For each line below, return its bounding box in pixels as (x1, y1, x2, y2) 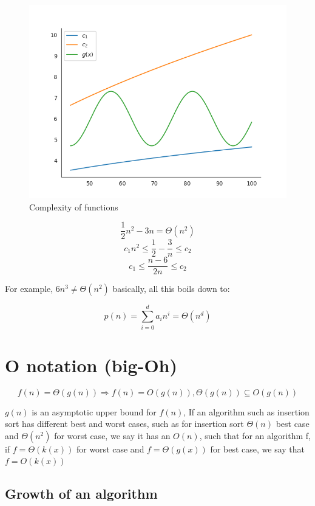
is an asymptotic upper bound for (32, 405, 157, 418)
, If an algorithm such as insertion (183, 405, 310, 418)
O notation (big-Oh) (5, 352, 178, 377)
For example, (5, 282, 53, 295)
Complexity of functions (29, 200, 118, 213)
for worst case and (76, 442, 144, 455)
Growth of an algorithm (5, 484, 158, 503)
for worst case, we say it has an (54, 429, 171, 442)
